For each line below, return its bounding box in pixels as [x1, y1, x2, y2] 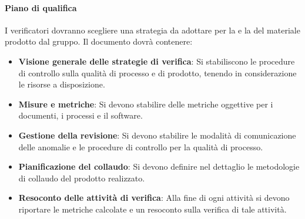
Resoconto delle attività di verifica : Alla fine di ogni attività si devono [18, 191, 290, 204]
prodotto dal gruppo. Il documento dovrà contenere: [5, 35, 193, 48]
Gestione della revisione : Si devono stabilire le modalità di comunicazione [18, 129, 296, 141]
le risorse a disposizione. [18, 78, 105, 90]
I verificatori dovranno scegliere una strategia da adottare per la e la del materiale [5, 23, 300, 36]
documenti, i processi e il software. [18, 109, 143, 122]
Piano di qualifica [5, 1, 77, 14]
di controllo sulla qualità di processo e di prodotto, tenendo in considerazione [18, 66, 297, 79]
